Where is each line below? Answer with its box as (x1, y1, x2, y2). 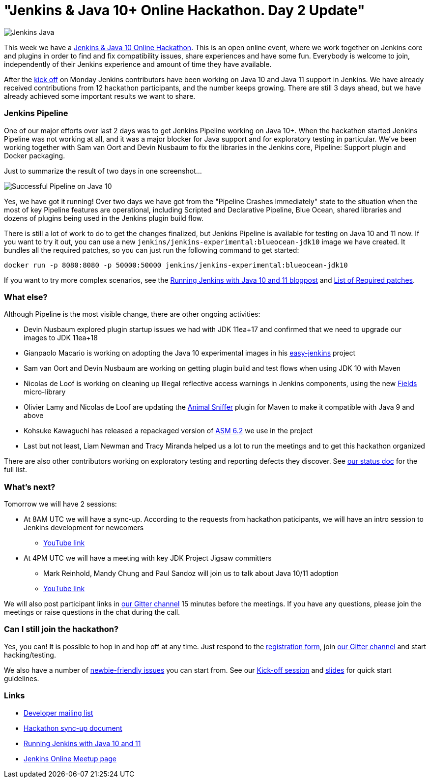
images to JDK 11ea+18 (24, 333, 98, 342)
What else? (4, 292, 48, 302)
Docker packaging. (4, 151, 65, 160)
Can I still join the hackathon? (4, 624, 119, 634)
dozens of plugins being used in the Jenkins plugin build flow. (4, 213, 204, 222)
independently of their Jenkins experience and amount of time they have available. (4, 60, 272, 68)
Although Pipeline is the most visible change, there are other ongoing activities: (4, 310, 260, 319)
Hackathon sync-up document (24, 723, 122, 732)
